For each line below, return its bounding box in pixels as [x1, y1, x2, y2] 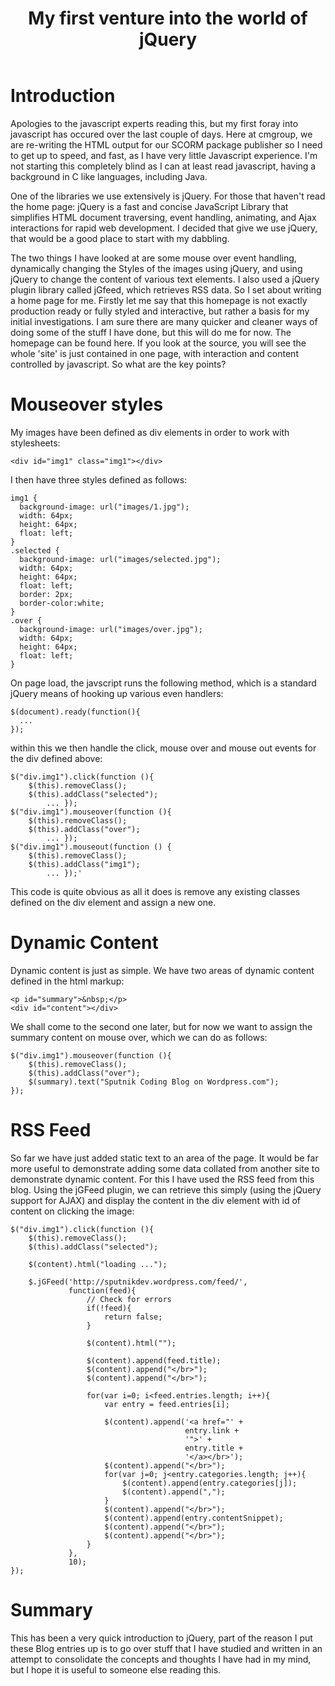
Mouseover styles [10, 393, 164, 416]
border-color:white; [19, 598, 105, 608]
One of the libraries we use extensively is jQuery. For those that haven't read [10, 190, 326, 202]
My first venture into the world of [28, 7, 308, 30]
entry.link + [184, 1425, 240, 1436]
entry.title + [184, 1443, 244, 1453]
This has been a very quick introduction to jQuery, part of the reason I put [10, 1632, 313, 1644]
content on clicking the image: [10, 1205, 135, 1217]
